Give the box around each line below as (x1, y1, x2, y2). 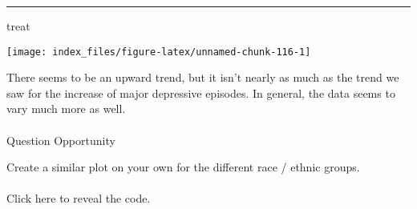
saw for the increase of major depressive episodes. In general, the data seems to (6, 84, 395, 101)
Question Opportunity (6, 131, 115, 148)
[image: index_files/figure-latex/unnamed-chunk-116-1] (6, 46, 311, 58)
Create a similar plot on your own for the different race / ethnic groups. (6, 159, 360, 175)
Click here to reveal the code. (6, 190, 151, 207)
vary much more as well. (6, 100, 126, 117)
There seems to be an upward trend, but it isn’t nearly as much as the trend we (6, 69, 399, 86)
